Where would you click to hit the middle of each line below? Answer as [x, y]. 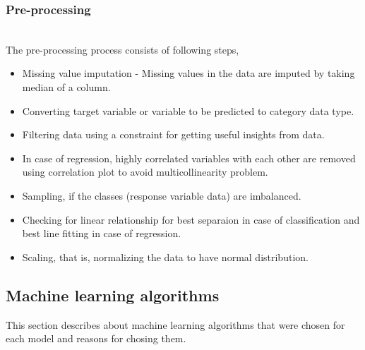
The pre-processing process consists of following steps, [122, 49]
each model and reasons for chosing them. [96, 338]
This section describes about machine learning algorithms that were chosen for [175, 324]
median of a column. [66, 87]
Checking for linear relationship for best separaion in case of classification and [191, 219]
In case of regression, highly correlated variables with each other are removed [189, 158]
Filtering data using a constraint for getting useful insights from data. [173, 134]
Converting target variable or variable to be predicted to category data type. [188, 110]
